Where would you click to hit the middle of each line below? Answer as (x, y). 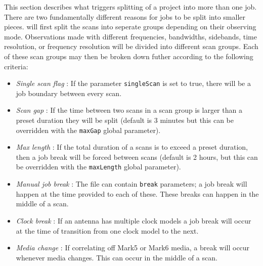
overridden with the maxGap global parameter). (88, 130)
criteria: (16, 66)
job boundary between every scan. (69, 93)
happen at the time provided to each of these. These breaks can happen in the (137, 193)
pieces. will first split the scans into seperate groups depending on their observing (130, 27)
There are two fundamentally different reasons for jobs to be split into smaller (125, 16)
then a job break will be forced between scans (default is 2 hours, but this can (137, 157)
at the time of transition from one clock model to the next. (107, 230)
